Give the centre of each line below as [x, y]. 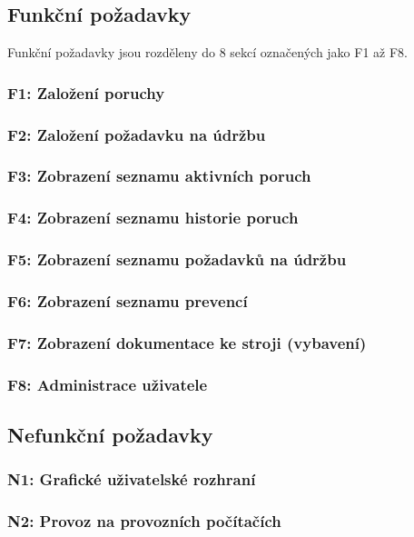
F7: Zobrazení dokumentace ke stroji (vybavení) [187, 342]
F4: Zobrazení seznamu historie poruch [153, 218]
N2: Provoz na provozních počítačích [144, 521]
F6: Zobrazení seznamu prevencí [128, 300]
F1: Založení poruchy [86, 92]
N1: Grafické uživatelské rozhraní [132, 479]
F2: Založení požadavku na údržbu [137, 134]
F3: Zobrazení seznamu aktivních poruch [159, 176]
